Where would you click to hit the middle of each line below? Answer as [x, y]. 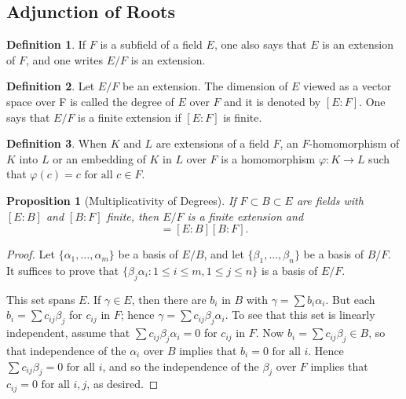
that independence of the [66, 350]
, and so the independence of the [181, 366]
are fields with [330, 200]
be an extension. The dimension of [205, 86]
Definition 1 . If [46, 44]
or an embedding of [99, 158]
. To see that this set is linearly [300, 315]
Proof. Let [31, 254]
